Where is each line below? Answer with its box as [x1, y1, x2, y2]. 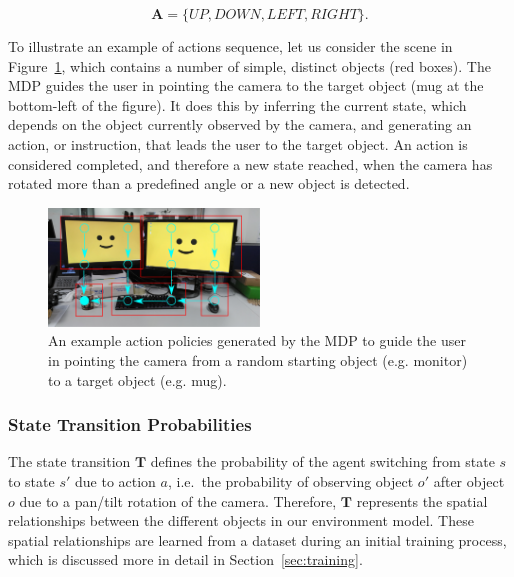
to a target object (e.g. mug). [48, 369, 227, 390]
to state [8, 470, 55, 491]
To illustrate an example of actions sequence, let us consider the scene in [8, 36, 453, 56]
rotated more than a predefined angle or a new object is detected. [8, 173, 410, 194]
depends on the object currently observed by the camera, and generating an [8, 114, 472, 135]
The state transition [8, 451, 131, 472]
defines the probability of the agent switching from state [150, 451, 495, 472]
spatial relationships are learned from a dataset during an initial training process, [8, 529, 507, 550]
